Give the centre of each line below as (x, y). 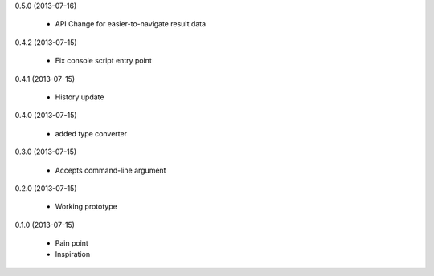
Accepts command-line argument (111, 170)
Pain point (72, 243)
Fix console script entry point (103, 61)
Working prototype (86, 207)
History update (80, 97)
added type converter (91, 133)
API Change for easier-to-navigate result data (131, 24)
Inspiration (73, 254)
